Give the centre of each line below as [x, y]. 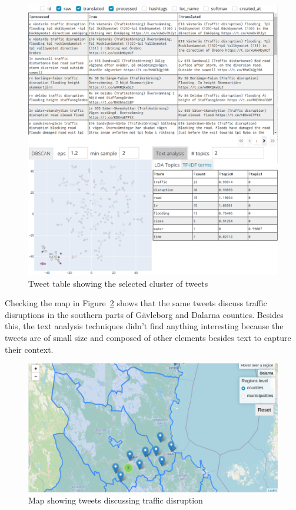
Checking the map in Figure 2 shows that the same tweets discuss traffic [136, 303]
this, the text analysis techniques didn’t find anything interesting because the [144, 326]
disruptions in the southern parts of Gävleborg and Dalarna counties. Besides [144, 314]
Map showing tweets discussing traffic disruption [116, 500]
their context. [29, 349]
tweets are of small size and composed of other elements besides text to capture [148, 337]
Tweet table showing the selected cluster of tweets [118, 283]
